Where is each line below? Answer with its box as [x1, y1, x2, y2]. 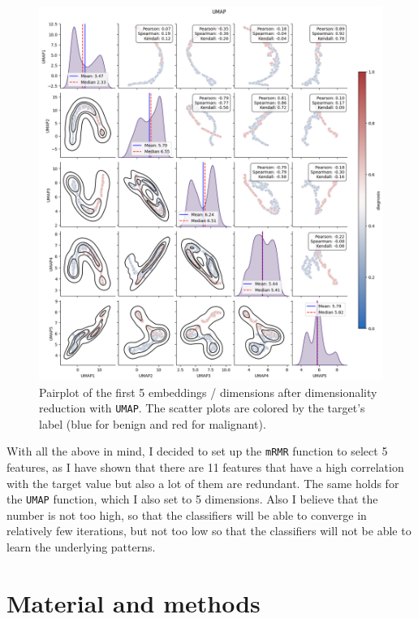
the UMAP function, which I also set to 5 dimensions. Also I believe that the [6, 490, 378, 508]
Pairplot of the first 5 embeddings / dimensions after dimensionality [39, 383, 377, 400]
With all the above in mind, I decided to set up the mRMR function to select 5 [6, 442, 388, 460]
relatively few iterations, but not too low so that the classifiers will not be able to [6, 522, 412, 539]
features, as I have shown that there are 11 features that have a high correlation [6, 459, 404, 476]
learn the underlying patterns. [6, 538, 156, 556]
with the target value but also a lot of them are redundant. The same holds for [6, 474, 399, 491]
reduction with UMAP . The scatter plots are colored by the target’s [39, 399, 365, 416]
